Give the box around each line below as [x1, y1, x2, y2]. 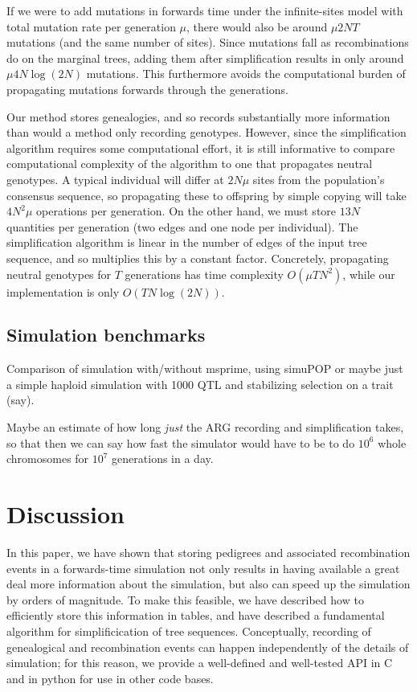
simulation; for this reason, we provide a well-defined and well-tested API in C [6, 654, 393, 671]
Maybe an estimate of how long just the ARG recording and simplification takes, [6, 419, 404, 436]
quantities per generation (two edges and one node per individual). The [6, 218, 358, 235]
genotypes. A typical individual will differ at [6, 170, 224, 187]
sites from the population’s [252, 170, 385, 187]
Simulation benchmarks [6, 322, 206, 347]
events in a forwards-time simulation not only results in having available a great [6, 559, 400, 576]
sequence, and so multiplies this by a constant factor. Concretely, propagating [6, 249, 389, 266]
